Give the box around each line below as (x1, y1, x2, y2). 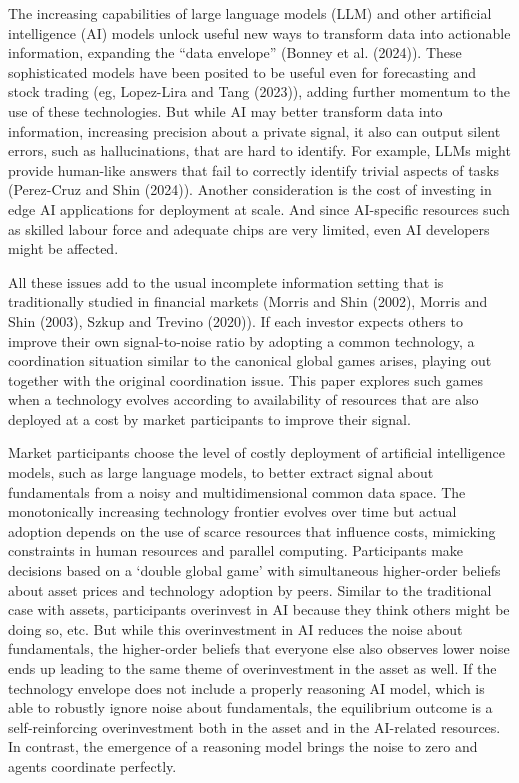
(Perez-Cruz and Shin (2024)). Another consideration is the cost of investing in (8, 179, 492, 200)
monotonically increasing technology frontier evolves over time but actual (8, 501, 457, 522)
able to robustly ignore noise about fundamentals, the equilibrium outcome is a (8, 697, 493, 718)
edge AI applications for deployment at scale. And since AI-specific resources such (8, 198, 510, 219)
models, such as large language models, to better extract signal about (8, 462, 434, 483)
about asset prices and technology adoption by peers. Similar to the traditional (8, 579, 492, 600)
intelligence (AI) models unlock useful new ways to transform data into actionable (8, 22, 511, 43)
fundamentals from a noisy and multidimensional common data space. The (8, 481, 466, 502)
